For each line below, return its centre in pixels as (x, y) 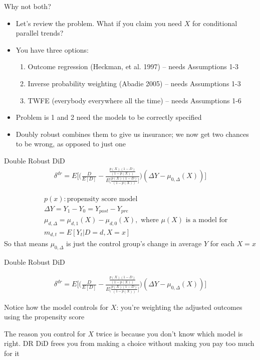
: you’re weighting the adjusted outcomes (179, 307)
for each (222, 243)
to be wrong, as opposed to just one (71, 144)
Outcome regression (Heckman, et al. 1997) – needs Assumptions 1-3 (133, 66)
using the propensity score (44, 317)
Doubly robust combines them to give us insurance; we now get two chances (132, 134)
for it (12, 353)
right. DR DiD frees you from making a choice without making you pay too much (129, 343)
